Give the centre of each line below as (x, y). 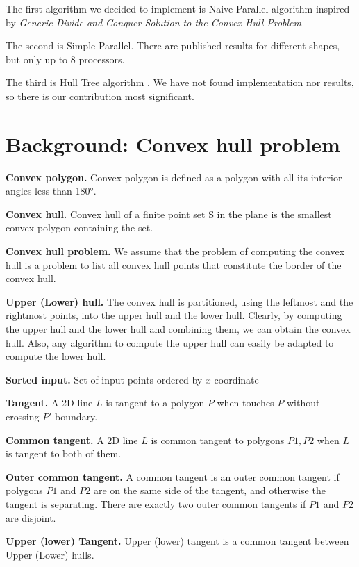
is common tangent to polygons (218, 439)
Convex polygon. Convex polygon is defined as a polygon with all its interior (174, 177)
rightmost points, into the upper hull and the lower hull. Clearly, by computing (174, 315)
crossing (23, 416)
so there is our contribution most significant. (100, 96)
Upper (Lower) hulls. (50, 554)
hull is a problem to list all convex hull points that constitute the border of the (174, 264)
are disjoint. (31, 517)
